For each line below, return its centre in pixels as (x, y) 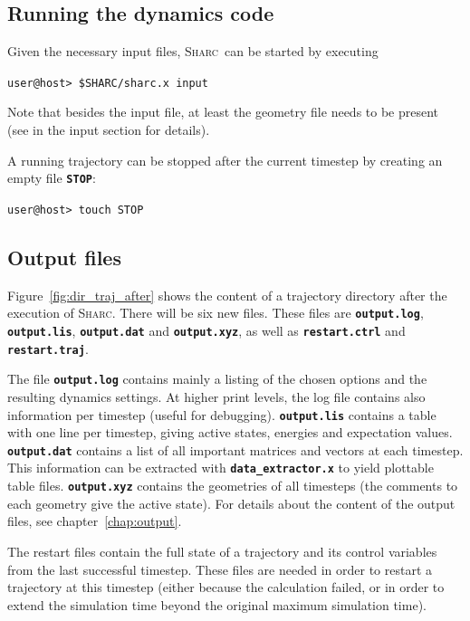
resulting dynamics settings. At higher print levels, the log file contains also (216, 396)
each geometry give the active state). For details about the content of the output (231, 503)
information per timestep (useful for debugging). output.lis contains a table (222, 414)
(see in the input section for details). (109, 130)
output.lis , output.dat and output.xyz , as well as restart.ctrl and (206, 330)
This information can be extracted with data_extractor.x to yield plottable (221, 468)
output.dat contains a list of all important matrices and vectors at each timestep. (235, 449)
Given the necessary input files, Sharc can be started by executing (193, 51)
